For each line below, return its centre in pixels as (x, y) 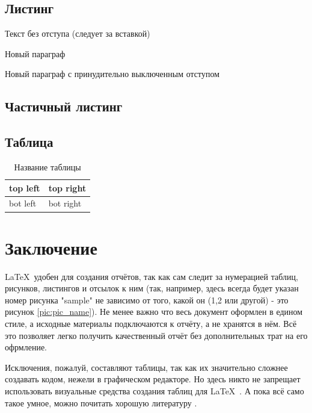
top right (67, 188)
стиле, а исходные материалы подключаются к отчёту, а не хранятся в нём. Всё (151, 323)
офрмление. (26, 347)
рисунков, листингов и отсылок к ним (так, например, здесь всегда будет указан (152, 288)
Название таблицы (47, 166)
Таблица (29, 142)
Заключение (51, 247)
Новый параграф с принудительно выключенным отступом (112, 74)
